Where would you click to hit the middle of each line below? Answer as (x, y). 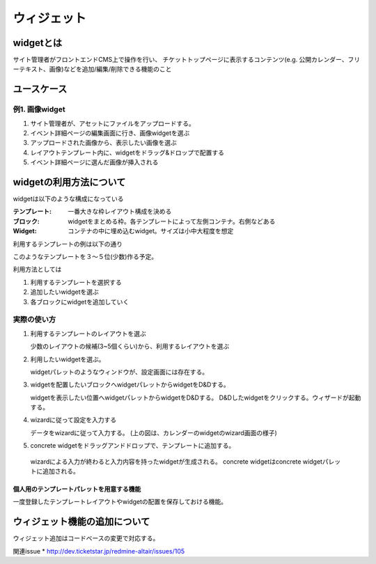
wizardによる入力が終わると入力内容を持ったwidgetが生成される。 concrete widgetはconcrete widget (177, 461)
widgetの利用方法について (69, 182)
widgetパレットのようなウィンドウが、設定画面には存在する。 (119, 372)
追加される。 (61, 471)
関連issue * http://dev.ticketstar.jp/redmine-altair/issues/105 (99, 551)
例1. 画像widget (39, 109)
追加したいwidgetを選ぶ (64, 292)
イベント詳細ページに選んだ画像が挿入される (94, 162)
